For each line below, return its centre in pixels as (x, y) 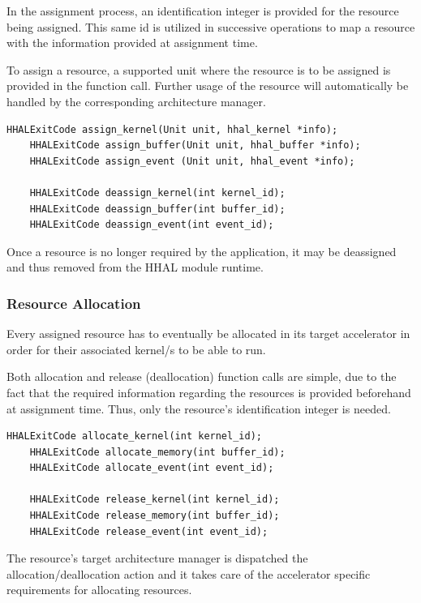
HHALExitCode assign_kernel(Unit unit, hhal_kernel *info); (172, 129)
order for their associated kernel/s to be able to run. (136, 349)
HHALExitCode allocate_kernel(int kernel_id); (134, 436)
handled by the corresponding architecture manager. (136, 101)
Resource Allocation (74, 303)
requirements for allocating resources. (99, 590)
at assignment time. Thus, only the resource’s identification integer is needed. (199, 408)
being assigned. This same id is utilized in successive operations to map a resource (211, 26)
